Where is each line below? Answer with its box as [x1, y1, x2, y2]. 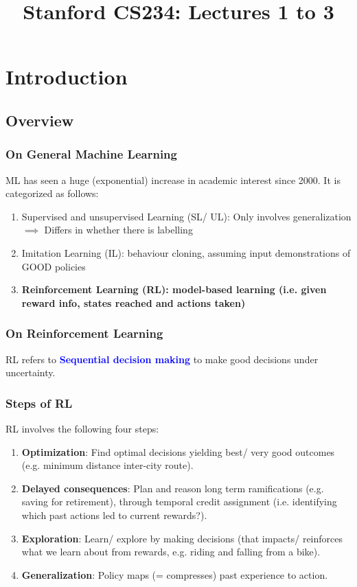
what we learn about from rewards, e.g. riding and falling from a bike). [21, 544, 321, 559]
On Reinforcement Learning [5, 325, 163, 342]
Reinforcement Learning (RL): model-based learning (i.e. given [21, 282, 327, 297]
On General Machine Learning [5, 146, 177, 163]
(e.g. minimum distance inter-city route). [21, 458, 194, 472]
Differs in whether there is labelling [44, 222, 193, 237]
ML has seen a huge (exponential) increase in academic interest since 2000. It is [5, 172, 341, 187]
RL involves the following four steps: [5, 421, 159, 435]
